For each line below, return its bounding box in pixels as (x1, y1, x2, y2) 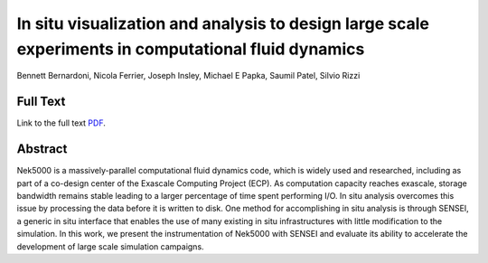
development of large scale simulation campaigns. (16, 240, 204, 252)
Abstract (16, 141, 68, 157)
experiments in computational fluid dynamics (16, 39, 365, 59)
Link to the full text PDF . (16, 117, 106, 128)
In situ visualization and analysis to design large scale (16, 14, 429, 33)
